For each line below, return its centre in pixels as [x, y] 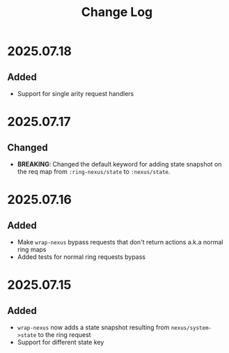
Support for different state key [61, 342]
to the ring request [65, 335]
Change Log [117, 12]
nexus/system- [191, 328]
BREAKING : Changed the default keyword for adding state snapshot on [119, 164]
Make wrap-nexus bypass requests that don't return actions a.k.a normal [120, 242]
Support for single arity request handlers [76, 94]
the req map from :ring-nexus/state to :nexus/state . [94, 172]
